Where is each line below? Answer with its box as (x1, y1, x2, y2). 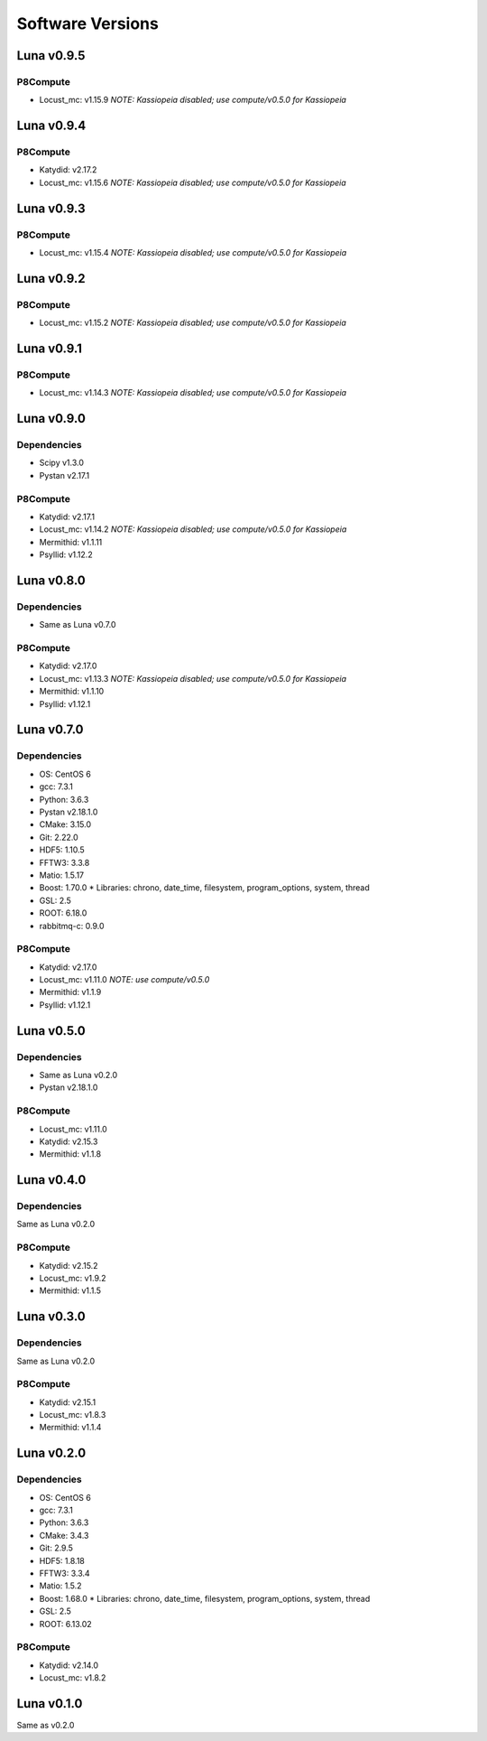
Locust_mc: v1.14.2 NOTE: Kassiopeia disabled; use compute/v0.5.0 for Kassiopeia (39, 524, 347, 535)
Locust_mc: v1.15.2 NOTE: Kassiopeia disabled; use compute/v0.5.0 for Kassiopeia (39, 317, 347, 329)
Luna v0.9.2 (16, 271, 86, 286)
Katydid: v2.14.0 (39, 1660, 99, 1671)
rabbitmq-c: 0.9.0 (39, 920, 105, 931)
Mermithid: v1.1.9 (39, 987, 102, 998)
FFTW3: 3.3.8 (39, 857, 90, 868)
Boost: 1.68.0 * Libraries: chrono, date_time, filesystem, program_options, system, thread (39, 1593, 371, 1604)
